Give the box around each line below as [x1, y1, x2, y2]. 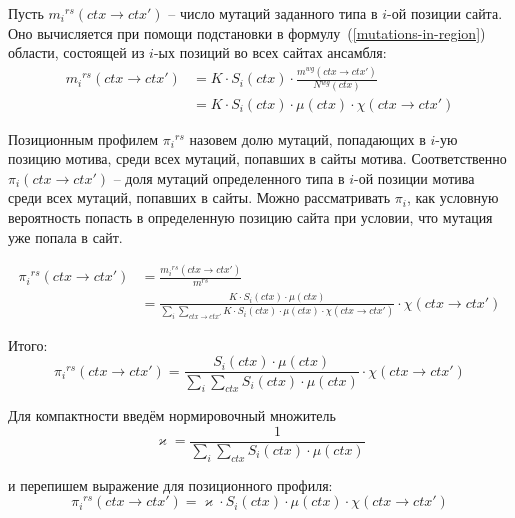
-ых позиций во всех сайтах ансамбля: [153, 42, 387, 63]
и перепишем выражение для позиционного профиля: [8, 474, 333, 495]
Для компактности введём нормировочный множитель [8, 405, 336, 426]
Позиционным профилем [8, 128, 159, 149]
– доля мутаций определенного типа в [113, 167, 345, 188]
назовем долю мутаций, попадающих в [189, 128, 426, 149]
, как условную [406, 187, 499, 208]
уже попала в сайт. [8, 226, 123, 247]
